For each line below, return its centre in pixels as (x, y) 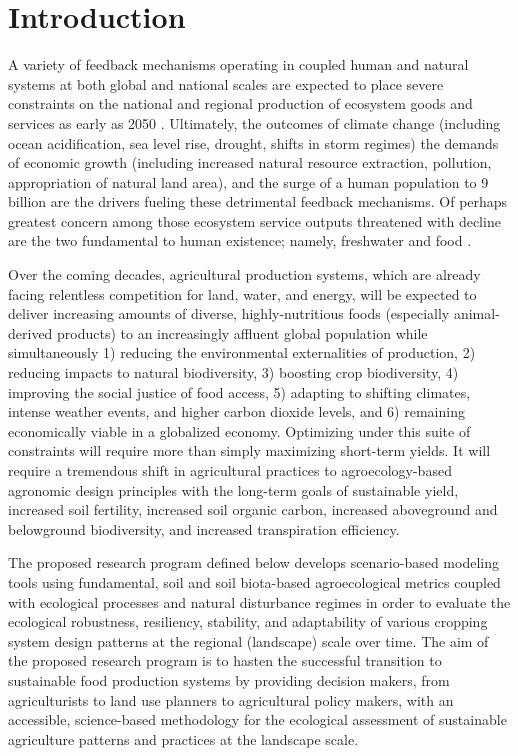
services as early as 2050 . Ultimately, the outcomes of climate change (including (254, 122)
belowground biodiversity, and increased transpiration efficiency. (204, 528)
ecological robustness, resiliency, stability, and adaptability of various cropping (248, 621)
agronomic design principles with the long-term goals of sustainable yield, (233, 489)
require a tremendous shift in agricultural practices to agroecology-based (230, 470)
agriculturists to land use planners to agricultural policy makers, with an (231, 699)
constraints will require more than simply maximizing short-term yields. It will (249, 450)
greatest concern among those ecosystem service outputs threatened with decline (254, 220)
